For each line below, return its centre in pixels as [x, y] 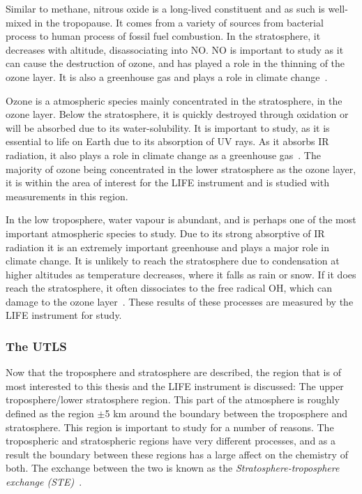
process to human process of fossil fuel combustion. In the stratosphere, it [163, 36]
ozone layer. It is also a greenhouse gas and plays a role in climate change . [167, 76]
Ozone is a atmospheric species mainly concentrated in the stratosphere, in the [174, 100]
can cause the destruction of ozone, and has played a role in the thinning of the [175, 63]
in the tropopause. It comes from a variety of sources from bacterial [179, 22]
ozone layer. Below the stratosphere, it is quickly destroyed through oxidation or [177, 114]
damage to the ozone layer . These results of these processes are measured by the [180, 301]
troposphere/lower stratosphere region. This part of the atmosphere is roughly [173, 399]
